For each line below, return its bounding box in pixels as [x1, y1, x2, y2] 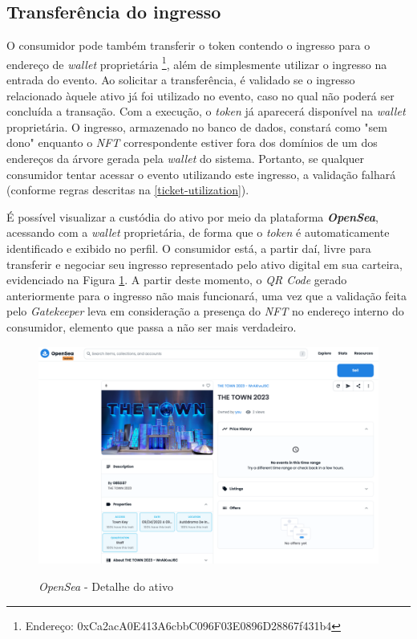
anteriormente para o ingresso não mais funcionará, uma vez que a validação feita [6, 287, 407, 303]
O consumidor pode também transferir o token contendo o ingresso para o [6, 37, 370, 54]
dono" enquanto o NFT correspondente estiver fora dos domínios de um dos [6, 134, 378, 151]
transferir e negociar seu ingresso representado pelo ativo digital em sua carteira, [6, 255, 403, 272]
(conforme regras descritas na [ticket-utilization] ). [6, 181, 249, 198]
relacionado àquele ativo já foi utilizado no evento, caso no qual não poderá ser [6, 87, 395, 104]
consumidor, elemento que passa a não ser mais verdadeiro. [6, 318, 297, 335]
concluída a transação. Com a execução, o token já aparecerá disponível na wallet [6, 103, 406, 120]
